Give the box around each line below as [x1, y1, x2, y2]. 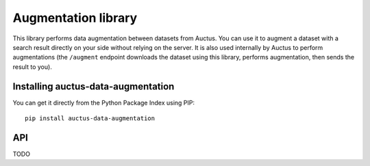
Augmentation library [12, 10, 138, 25]
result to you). [12, 62, 53, 71]
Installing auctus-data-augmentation [12, 81, 175, 92]
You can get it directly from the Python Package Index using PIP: [12, 98, 195, 107]
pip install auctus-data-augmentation [25, 115, 156, 122]
